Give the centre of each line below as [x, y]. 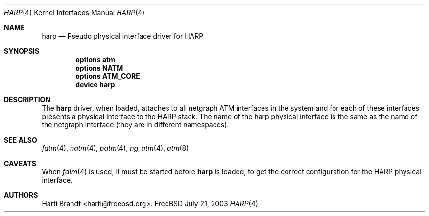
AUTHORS [21, 195]
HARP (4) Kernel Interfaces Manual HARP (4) [74, 12]
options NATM [99, 68]
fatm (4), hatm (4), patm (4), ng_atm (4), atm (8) [115, 148]
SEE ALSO [21, 140]
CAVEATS [20, 163]
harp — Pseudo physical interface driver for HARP [123, 36]
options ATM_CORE [108, 76]
